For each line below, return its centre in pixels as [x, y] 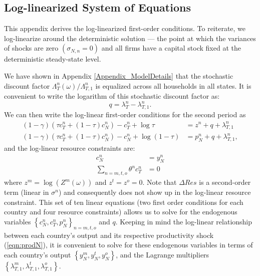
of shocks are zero [31, 48]
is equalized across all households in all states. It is [173, 85]
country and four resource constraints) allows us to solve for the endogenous [121, 212]
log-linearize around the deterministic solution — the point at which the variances [130, 38]
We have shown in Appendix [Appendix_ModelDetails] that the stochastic [119, 75]
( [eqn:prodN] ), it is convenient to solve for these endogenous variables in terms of [128, 245]
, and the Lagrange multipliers [163, 254]
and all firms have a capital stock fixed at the [171, 48]
